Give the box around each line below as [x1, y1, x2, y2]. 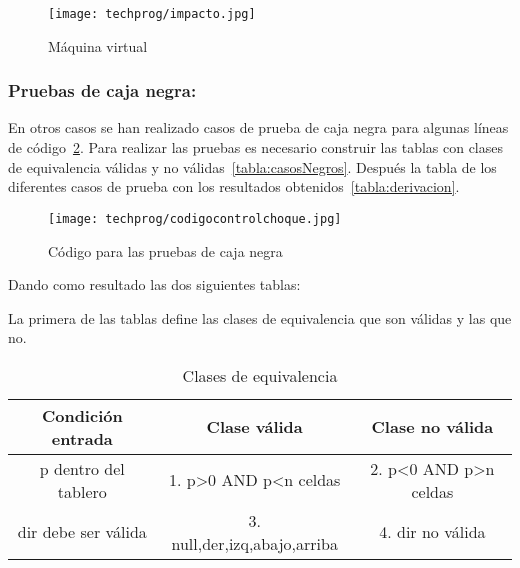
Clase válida [206, 415, 303, 439]
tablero [57, 479, 107, 503]
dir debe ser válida [17, 520, 147, 544]
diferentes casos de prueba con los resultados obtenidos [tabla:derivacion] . [8, 176, 460, 197]
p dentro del [39, 456, 125, 480]
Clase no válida [371, 415, 494, 439]
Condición [41, 403, 123, 427]
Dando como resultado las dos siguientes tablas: [8, 274, 301, 295]
